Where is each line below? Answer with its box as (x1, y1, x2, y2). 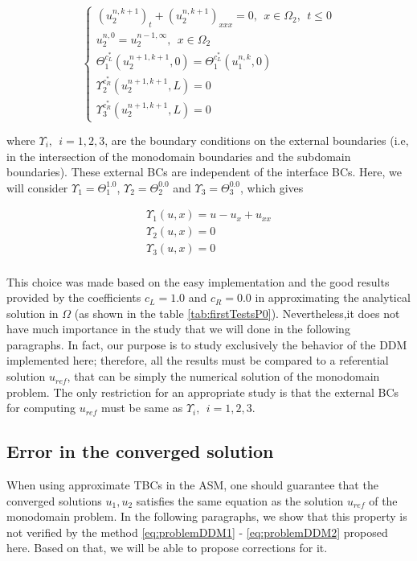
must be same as (100, 399, 183, 416)
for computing (6, 399, 76, 416)
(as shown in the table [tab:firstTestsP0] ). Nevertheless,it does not (74, 304, 400, 321)
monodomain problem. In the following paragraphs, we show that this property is (6, 508, 407, 525)
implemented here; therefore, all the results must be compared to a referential (6, 352, 389, 369)
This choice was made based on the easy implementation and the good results (6, 273, 390, 290)
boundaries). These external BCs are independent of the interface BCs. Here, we (6, 163, 403, 180)
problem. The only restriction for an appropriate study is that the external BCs (6, 383, 399, 400)
